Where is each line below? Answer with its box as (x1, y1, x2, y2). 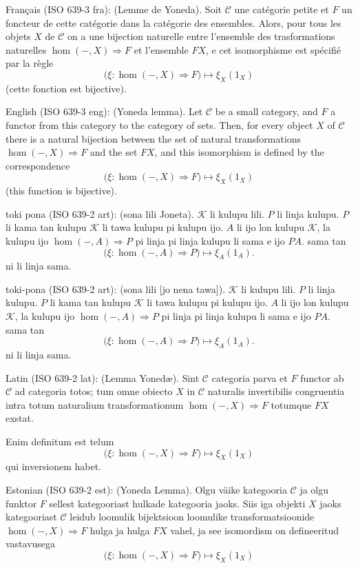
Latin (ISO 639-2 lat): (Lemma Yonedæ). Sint (6, 370, 200, 385)
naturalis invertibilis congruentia (207, 384, 345, 398)
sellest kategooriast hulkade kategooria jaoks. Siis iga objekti (49, 496, 306, 510)
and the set (89, 145, 138, 159)
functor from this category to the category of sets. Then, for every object (6, 117, 313, 132)
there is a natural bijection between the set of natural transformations (6, 131, 302, 145)
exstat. (6, 411, 34, 425)
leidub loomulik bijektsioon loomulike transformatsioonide (70, 509, 315, 524)
